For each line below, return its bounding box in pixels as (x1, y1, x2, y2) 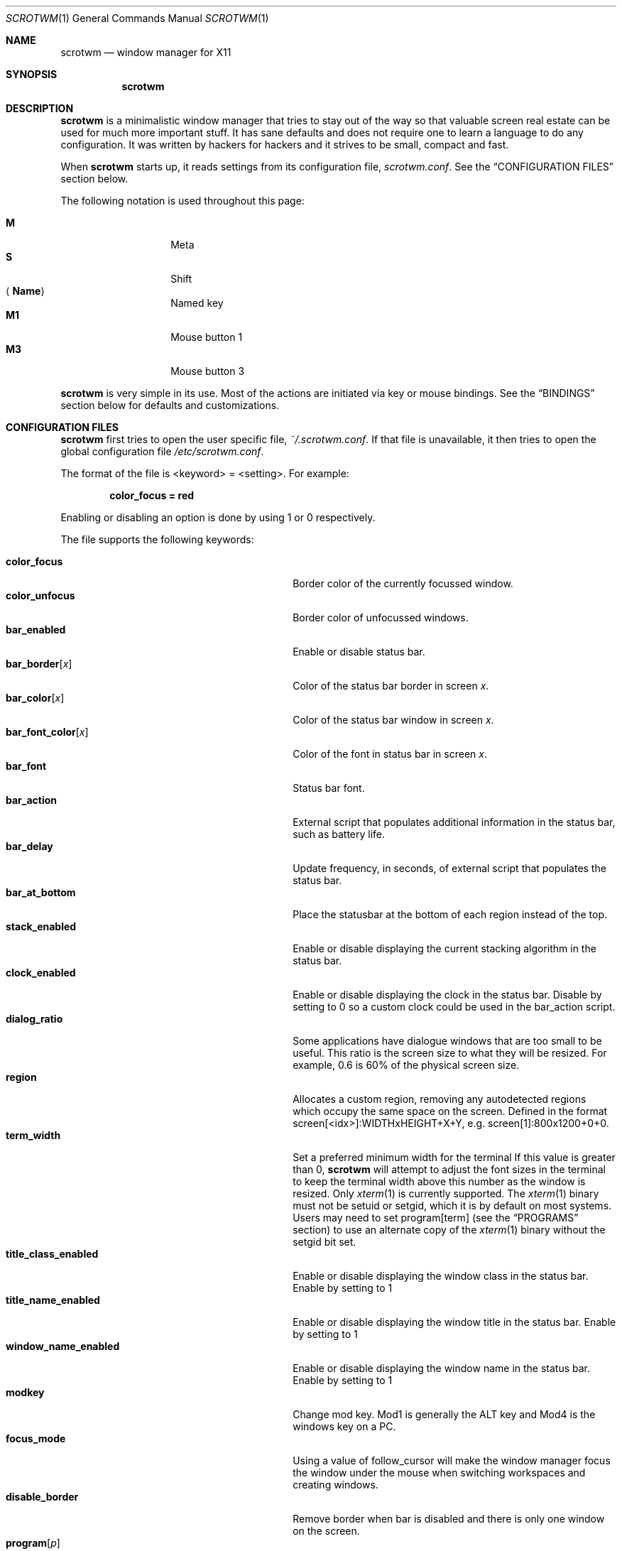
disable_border (6, 1491, 79, 1503)
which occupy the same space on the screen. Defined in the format (293, 1105, 608, 1117)
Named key (170, 297, 224, 309)
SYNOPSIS (6, 68, 58, 80)
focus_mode (6, 1432, 66, 1444)
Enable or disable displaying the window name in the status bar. (293, 1362, 591, 1374)
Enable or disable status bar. (293, 646, 425, 658)
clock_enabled (6, 967, 76, 979)
